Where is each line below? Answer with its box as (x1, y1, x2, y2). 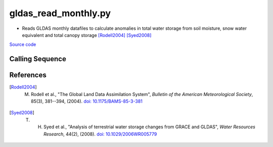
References (9, 71, 47, 79)
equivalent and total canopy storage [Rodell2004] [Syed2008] (22, 32, 152, 38)
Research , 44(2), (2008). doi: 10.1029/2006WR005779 (43, 131, 157, 137)
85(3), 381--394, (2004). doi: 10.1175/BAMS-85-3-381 (31, 99, 143, 105)
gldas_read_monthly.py (9, 8, 111, 19)
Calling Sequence (9, 55, 67, 63)
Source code (9, 41, 36, 47)
